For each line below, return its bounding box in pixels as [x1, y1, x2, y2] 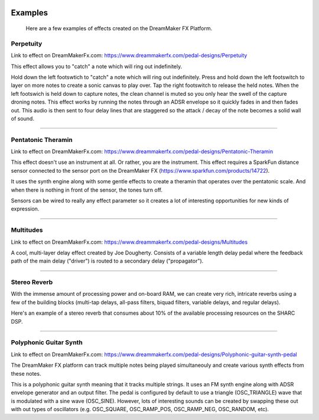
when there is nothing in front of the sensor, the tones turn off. [11, 186, 162, 193]
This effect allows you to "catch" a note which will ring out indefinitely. [11, 63, 183, 70]
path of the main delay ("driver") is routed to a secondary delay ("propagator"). [11, 257, 204, 264]
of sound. [11, 115, 35, 122]
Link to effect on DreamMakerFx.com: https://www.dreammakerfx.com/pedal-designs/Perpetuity [11, 52, 248, 59]
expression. [11, 205, 40, 212]
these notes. [11, 370, 41, 377]
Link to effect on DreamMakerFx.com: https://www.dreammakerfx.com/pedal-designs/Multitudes [11, 238, 248, 245]
